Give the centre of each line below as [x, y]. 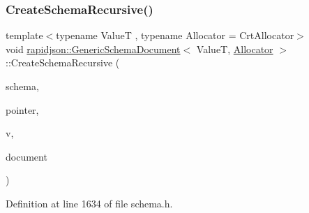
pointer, [22, 109]
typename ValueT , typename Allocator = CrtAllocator [175, 35]
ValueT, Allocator [235, 49]
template [24, 35]
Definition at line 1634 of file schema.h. [89, 203]
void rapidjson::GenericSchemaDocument [93, 49]
